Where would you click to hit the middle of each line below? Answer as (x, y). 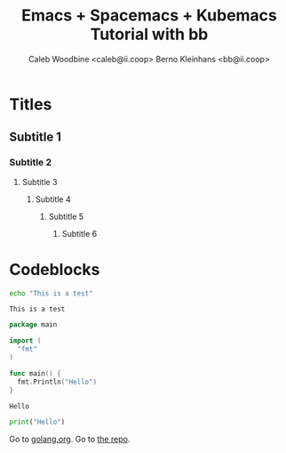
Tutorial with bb (149, 34)
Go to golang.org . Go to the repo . (70, 439)
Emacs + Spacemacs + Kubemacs (149, 16)
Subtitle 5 (66, 216)
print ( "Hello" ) (37, 422)
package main (33, 325)
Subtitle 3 (40, 182)
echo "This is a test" (51, 293)
